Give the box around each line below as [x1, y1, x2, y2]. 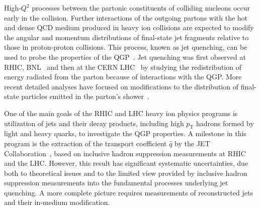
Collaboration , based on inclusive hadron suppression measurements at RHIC [4, 148, 246, 158]
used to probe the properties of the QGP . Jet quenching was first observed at [4, 51, 246, 62]
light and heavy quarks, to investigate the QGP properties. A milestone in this [4, 128, 246, 139]
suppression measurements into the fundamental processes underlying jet [4, 177, 228, 188]
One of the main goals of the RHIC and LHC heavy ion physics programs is [4, 108, 238, 118]
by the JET [175, 138, 210, 148]
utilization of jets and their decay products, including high [4, 118, 184, 128]
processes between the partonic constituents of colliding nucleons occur [32, 3, 250, 13]
